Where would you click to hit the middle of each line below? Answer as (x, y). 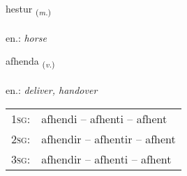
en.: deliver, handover (52, 90)
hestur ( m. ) (29, 9)
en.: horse (26, 37)
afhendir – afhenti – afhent (106, 159)
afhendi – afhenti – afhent (104, 118)
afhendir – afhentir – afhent (109, 138)
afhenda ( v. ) (30, 62)
